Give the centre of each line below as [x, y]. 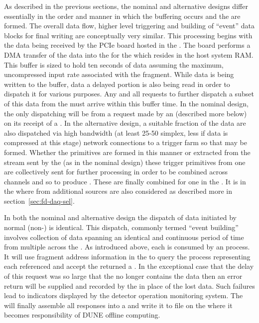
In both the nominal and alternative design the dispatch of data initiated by [120, 217]
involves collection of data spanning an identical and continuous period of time [124, 237]
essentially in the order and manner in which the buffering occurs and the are [122, 16]
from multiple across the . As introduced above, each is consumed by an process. [127, 247]
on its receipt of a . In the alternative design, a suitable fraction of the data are [125, 123]
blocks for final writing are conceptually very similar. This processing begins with [128, 35]
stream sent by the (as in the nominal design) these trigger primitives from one [125, 162]
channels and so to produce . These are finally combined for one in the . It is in [125, 181]
